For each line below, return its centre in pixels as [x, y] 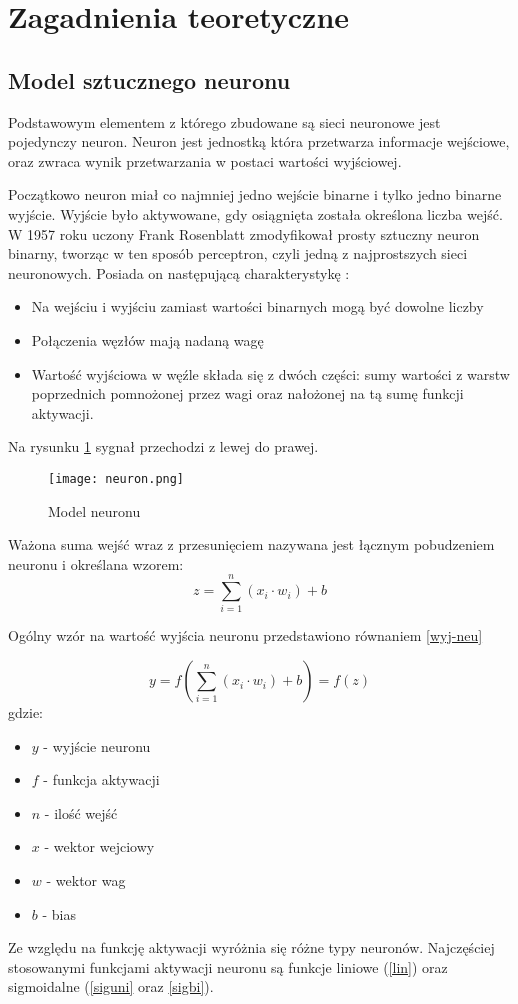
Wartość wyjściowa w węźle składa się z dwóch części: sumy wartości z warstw [270, 373]
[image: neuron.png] [116, 478]
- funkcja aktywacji [101, 779]
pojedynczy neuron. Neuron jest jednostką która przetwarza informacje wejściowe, [259, 141]
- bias [59, 913]
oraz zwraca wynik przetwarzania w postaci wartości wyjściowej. [205, 160]
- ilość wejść [81, 812]
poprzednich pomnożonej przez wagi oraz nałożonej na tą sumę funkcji [247, 393]
